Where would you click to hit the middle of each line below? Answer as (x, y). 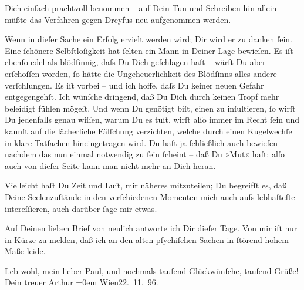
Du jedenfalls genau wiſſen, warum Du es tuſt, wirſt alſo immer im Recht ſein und (152, 119)
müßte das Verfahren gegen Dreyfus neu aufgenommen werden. (118, 19)
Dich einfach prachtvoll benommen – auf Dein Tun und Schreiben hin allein (141, 8)
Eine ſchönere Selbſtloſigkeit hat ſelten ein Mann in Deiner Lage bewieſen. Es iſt (149, 50)
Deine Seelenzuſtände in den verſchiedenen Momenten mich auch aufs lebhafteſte (150, 196)
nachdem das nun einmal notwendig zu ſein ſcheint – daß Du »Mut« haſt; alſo (145, 154)
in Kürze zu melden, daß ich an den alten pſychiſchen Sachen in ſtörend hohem (147, 239)
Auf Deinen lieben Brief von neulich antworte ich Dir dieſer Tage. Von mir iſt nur (151, 228)
